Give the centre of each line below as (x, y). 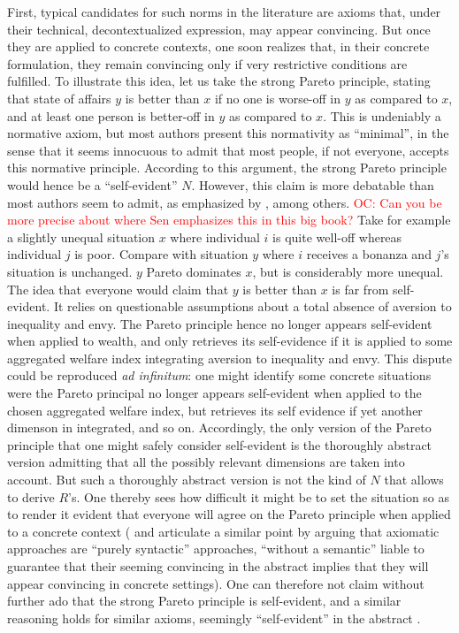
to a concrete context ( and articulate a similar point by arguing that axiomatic (223, 531)
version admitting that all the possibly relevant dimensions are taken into (206, 462)
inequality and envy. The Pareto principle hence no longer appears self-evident (220, 323)
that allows (414, 480)
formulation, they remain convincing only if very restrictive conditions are (207, 63)
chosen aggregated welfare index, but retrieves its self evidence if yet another (215, 410)
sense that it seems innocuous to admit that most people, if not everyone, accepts (228, 150)
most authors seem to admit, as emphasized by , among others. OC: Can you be (225, 202)
